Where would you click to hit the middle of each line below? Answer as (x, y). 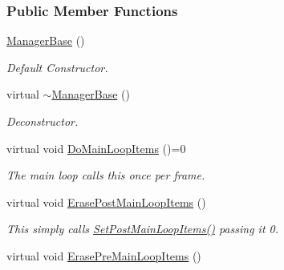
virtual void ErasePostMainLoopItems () (106, 201)
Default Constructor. (57, 67)
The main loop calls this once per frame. (106, 175)
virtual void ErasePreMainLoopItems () (104, 255)
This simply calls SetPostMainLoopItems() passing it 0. (142, 229)
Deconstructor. (43, 121)
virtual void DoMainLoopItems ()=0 (96, 148)
